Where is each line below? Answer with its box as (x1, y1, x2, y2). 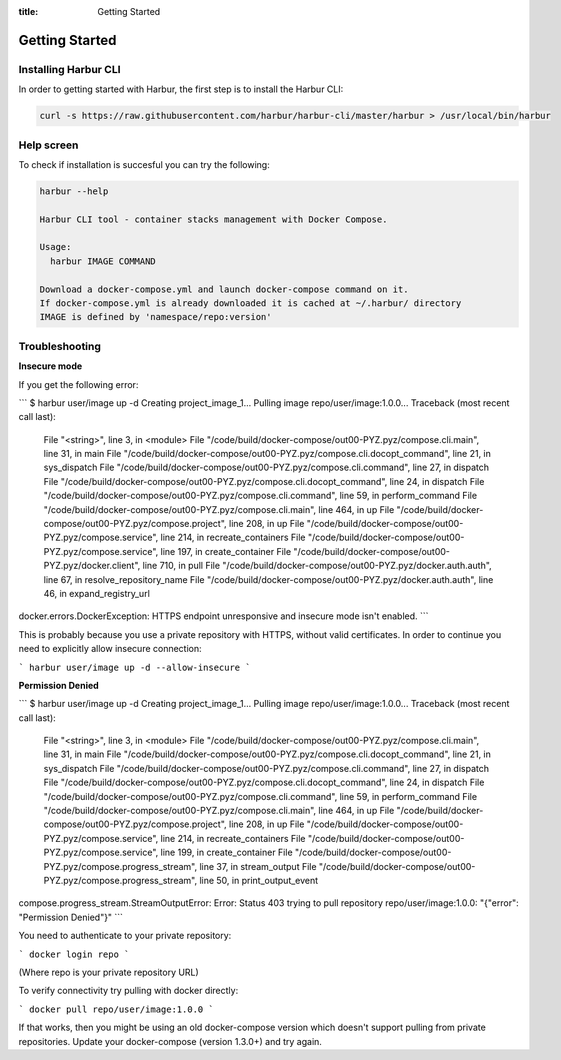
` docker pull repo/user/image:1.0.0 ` (18, 1003, 214, 1015)
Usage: (39, 241, 72, 253)
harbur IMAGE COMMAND (50, 255, 157, 267)
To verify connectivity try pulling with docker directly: (18, 985, 239, 997)
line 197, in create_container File (160, 545, 292, 557)
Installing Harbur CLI (18, 62, 121, 76)
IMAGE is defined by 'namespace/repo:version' (39, 311, 272, 323)
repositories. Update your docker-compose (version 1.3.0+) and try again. (18, 1035, 322, 1047)
